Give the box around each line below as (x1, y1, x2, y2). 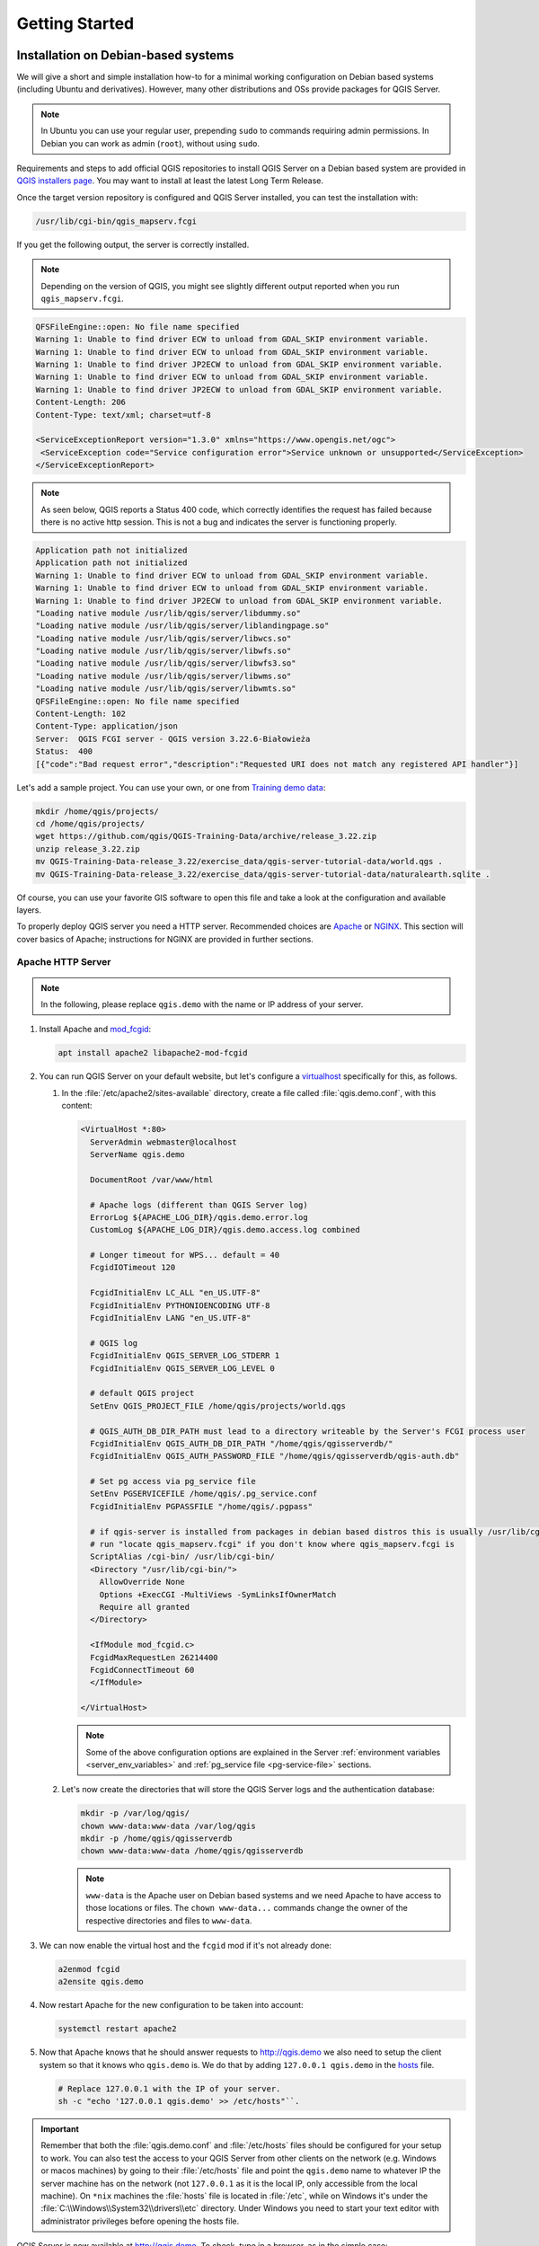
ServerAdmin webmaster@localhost (90, 1136, 237, 1147)
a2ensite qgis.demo (57, 1976, 144, 1987)
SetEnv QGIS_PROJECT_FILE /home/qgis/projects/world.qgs (90, 1401, 346, 1410)
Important (40, 2124, 80, 2135)
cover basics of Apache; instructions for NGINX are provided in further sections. (16, 933, 314, 944)
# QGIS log (90, 1338, 138, 1348)
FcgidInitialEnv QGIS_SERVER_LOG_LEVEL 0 (90, 1363, 276, 1374)
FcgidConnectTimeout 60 (90, 1665, 195, 1675)
